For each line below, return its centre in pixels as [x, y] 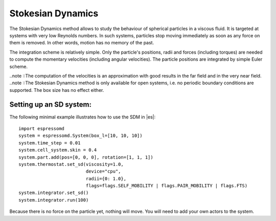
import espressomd [42, 128]
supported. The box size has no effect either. [57, 90]
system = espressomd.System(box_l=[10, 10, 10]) [80, 136]
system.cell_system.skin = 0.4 [58, 150]
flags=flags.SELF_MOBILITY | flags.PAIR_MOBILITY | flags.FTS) [167, 186]
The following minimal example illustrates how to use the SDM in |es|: [83, 117]
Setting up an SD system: [51, 105]
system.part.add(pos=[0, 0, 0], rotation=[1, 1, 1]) [86, 157]
